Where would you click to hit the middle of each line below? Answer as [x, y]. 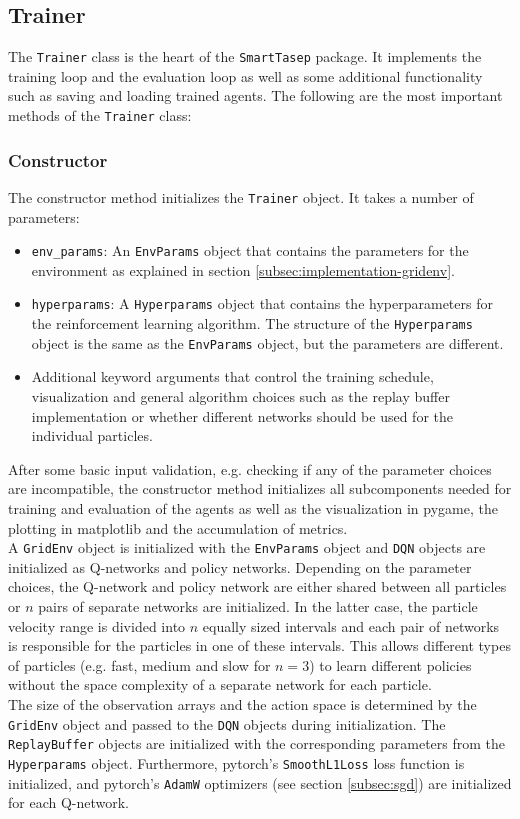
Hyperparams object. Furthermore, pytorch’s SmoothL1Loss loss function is [236, 762]
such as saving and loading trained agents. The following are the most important [255, 95]
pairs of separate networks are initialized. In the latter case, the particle [258, 605]
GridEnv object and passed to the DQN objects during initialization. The [227, 723]
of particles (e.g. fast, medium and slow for [139, 664]
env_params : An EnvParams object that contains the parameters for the [250, 250]
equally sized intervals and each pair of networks [351, 625]
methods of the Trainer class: [100, 115]
